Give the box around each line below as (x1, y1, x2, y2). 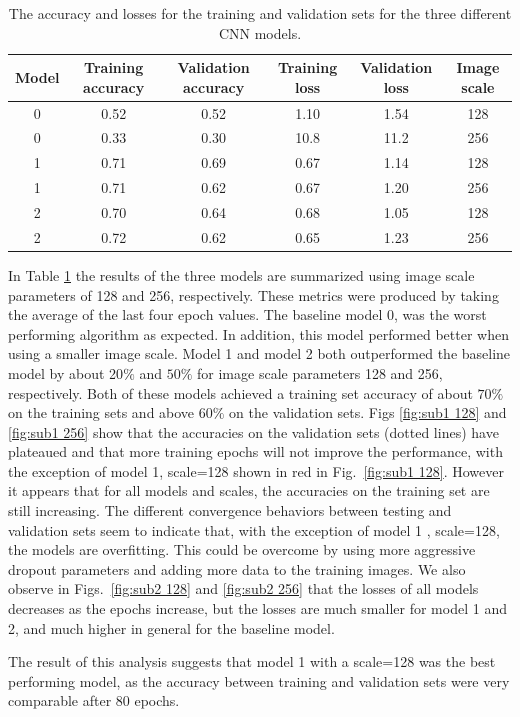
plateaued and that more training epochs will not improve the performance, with (8, 441, 503, 462)
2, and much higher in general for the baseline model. (8, 617, 335, 638)
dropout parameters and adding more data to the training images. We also (8, 558, 466, 579)
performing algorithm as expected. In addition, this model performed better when (8, 323, 509, 344)
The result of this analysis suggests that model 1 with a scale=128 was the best (8, 651, 496, 672)
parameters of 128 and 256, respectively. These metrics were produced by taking (8, 284, 499, 305)
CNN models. (218, 22, 302, 43)
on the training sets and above (8, 402, 195, 423)
